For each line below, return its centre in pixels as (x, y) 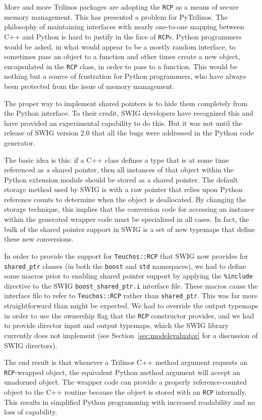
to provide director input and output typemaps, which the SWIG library (116, 325)
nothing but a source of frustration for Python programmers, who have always (125, 76)
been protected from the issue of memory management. (89, 86)
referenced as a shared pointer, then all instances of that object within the (119, 170)
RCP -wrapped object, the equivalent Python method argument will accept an (122, 372)
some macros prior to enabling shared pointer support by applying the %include (128, 276)
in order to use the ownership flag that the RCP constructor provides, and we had (129, 315)
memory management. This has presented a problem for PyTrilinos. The (116, 16)
